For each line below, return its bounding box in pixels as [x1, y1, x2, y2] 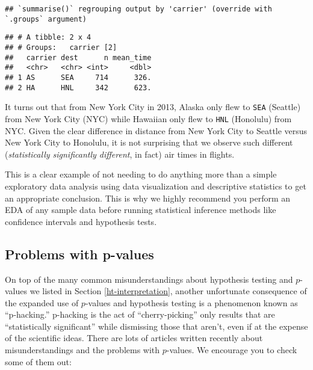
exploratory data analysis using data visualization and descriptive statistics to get [5, 179, 306, 192]
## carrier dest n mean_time [5, 53, 152, 62]
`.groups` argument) [5, 14, 87, 23]
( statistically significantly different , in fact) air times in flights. [5, 147, 235, 160]
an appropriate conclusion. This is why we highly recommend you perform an [5, 191, 291, 204]
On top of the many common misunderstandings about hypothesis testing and [5, 273, 293, 285]
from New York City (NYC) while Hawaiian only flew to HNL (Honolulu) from [5, 112, 292, 125]
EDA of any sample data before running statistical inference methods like [5, 203, 276, 216]
